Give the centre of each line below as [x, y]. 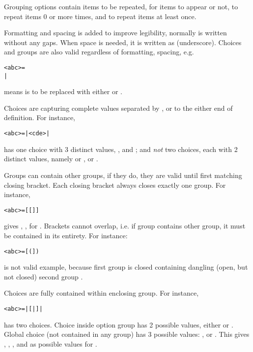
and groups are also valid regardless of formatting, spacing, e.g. [99, 52]
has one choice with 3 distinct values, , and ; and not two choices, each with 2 [121, 149]
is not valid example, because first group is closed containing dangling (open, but [126, 267]
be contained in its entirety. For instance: [66, 235]
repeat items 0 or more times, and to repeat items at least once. [100, 16]
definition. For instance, [40, 117]
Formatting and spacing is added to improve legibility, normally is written [115, 33]
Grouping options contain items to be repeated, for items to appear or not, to [121, 6]
